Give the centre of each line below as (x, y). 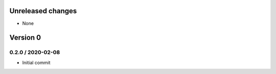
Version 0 (25, 38)
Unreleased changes (43, 11)
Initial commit (36, 62)
